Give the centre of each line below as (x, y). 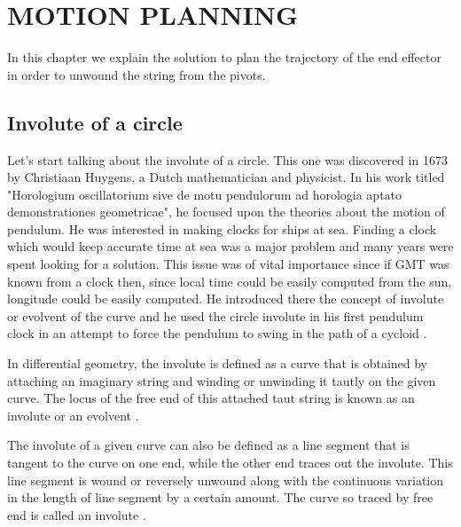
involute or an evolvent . (73, 415)
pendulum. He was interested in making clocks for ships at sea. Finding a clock (222, 228)
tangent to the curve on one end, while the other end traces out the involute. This (230, 463)
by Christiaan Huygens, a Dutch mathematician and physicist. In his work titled (226, 177)
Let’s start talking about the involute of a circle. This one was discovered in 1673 (227, 159)
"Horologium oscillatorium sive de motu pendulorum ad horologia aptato (205, 194)
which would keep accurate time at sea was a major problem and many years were (230, 246)
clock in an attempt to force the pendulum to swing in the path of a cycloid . (217, 333)
